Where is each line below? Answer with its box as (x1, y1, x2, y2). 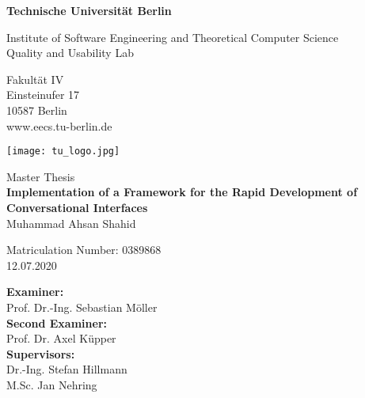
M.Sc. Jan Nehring (6, 376, 97, 392)
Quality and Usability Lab (6, 44, 134, 61)
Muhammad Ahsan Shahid (6, 214, 136, 231)
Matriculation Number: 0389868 (6, 241, 162, 258)
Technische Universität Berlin (6, 2, 172, 18)
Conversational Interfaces (6, 199, 148, 215)
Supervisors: (6, 345, 75, 362)
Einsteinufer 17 (6, 86, 80, 103)
